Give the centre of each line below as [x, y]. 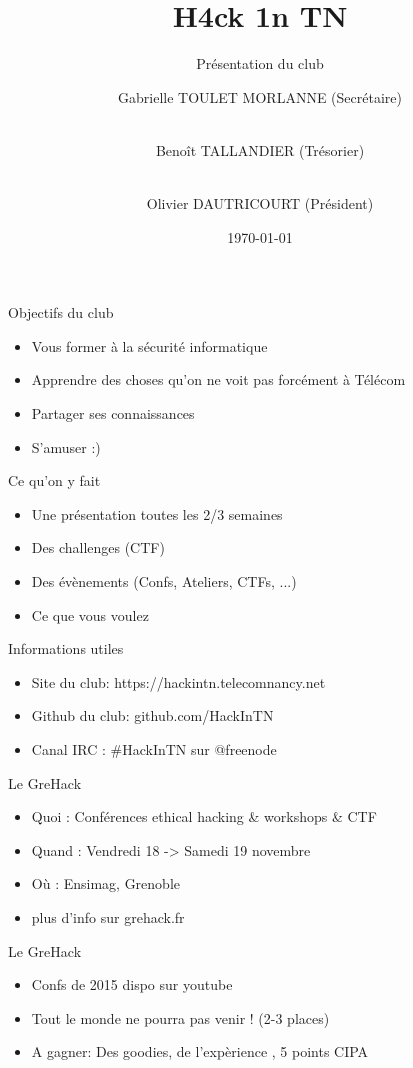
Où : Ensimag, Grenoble [106, 883]
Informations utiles [66, 648]
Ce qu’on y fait [54, 480]
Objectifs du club [61, 312]
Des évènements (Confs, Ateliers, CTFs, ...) [164, 581]
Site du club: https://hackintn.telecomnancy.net [178, 681]
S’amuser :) [66, 446]
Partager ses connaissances [113, 413]
